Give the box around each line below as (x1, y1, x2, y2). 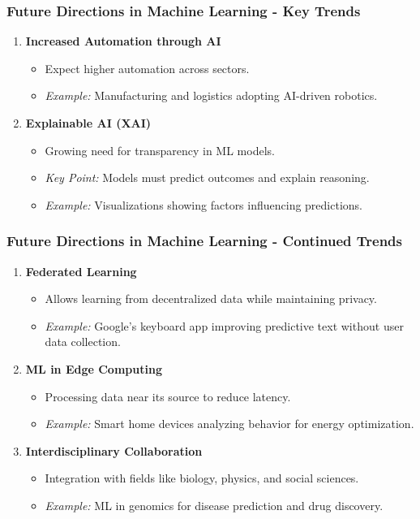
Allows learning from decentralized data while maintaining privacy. (45, 290, 377, 307)
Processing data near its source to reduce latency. (45, 387, 291, 404)
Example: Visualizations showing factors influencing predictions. (45, 196, 362, 213)
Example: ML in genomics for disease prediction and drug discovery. (45, 496, 384, 513)
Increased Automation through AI (25, 32, 221, 50)
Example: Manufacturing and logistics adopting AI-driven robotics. (45, 87, 378, 104)
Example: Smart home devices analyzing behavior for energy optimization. (45, 415, 414, 432)
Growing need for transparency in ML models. (45, 141, 275, 158)
